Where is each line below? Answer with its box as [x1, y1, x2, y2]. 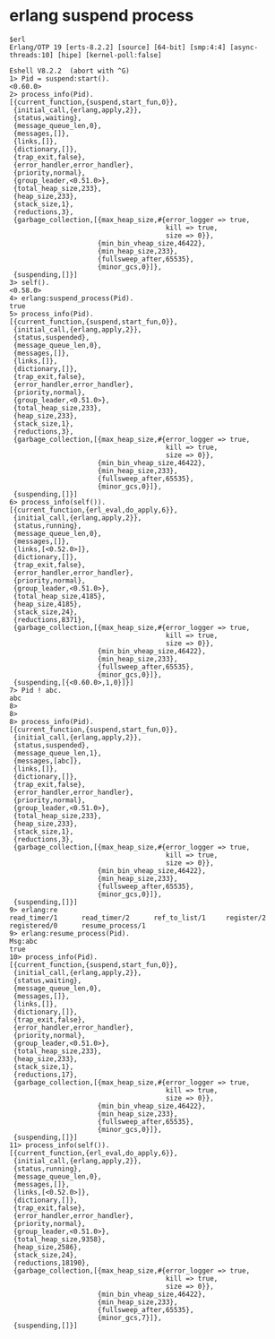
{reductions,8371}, [13, 615, 87, 624]
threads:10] [9, 50, 54, 59]
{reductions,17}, [13, 1070, 78, 1079]
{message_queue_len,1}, [13, 748, 102, 757]
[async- [229, 42, 258, 52]
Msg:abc [9, 937, 39, 946]
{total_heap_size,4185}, [13, 592, 106, 600]
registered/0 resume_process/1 [9, 920, 146, 930]
